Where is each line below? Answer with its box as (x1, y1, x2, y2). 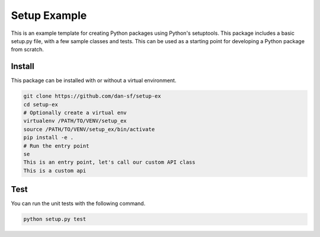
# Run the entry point (23, 142, 89, 149)
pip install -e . (23, 134, 74, 141)
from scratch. (11, 46, 44, 53)
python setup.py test (23, 216, 87, 223)
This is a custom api (23, 167, 87, 174)
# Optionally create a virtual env (23, 109, 127, 116)
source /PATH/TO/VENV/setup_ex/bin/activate (23, 126, 155, 132)
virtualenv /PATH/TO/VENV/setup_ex (23, 118, 127, 124)
